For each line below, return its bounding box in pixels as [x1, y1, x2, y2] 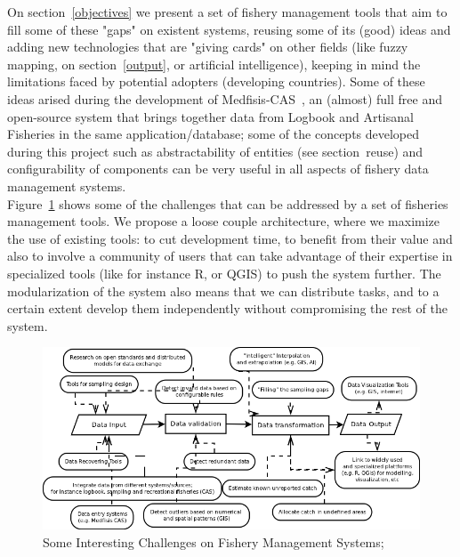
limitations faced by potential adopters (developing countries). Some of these [7, 72, 425, 91]
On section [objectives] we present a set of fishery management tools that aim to [7, 3, 448, 20]
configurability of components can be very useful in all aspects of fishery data [7, 159, 429, 178]
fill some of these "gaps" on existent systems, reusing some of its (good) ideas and [7, 20, 451, 38]
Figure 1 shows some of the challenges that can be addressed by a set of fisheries [7, 194, 448, 213]
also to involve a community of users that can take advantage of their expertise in [7, 246, 453, 265]
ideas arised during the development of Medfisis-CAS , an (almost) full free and [7, 89, 442, 108]
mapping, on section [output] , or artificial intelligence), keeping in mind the [7, 54, 421, 73]
